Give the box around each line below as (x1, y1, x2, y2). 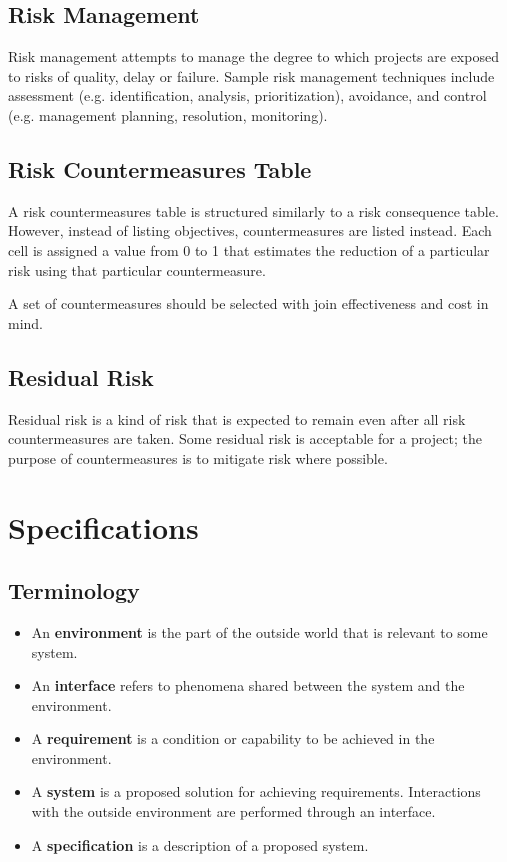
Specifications (8, 506, 199, 547)
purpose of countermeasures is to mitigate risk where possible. (8, 447, 388, 468)
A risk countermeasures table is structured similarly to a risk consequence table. (8, 200, 499, 221)
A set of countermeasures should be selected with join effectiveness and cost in (8, 293, 489, 314)
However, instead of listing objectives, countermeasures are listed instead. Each (8, 220, 492, 241)
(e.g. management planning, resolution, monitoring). (8, 104, 328, 125)
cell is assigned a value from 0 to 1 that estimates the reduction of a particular (8, 239, 490, 260)
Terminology (8, 575, 140, 606)
